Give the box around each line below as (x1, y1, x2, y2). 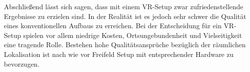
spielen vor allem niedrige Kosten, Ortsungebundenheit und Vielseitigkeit (23, 30, 242, 40)
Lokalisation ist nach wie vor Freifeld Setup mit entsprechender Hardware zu (4, 49, 234, 59)
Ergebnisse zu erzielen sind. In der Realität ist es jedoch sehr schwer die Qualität (4, 11, 247, 21)
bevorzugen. (4, 58, 40, 69)
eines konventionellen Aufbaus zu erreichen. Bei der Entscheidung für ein (4, 20, 222, 31)
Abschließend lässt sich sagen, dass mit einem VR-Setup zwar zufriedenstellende (4, 1, 244, 11)
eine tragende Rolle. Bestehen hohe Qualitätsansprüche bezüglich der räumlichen (4, 39, 246, 50)
